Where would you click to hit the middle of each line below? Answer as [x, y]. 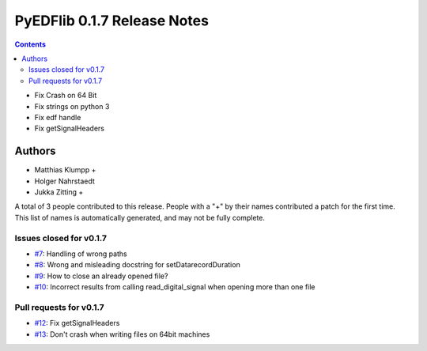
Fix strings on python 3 [72, 106]
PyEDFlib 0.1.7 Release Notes [112, 21]
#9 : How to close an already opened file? [101, 276]
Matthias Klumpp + [65, 170]
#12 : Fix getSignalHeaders [77, 323]
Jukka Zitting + [59, 192]
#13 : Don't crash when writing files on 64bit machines [122, 334]
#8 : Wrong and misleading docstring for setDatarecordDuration [137, 265]
